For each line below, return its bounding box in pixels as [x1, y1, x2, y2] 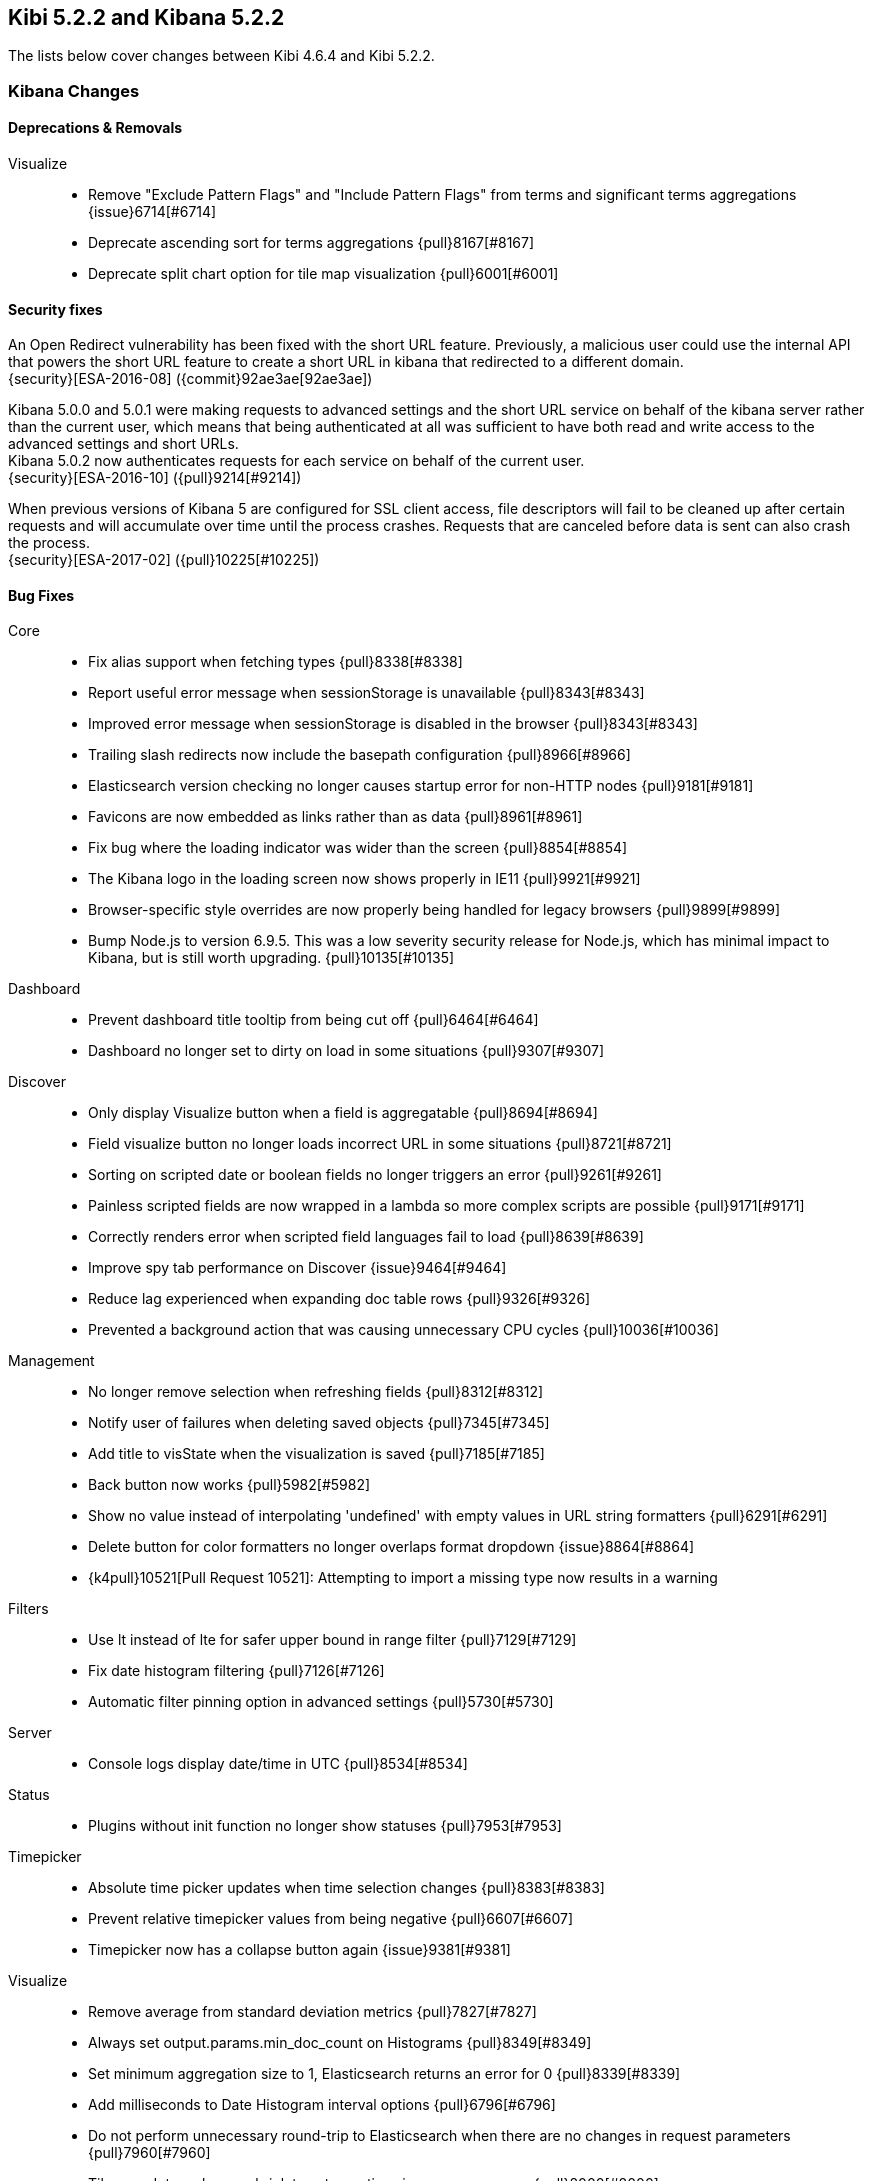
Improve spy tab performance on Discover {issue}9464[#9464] [88, 1259, 507, 1277]
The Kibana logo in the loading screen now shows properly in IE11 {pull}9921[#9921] [88, 870, 641, 888]
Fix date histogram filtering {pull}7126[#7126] [88, 1662, 385, 1680]
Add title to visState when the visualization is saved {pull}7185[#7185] [88, 1445, 545, 1463]
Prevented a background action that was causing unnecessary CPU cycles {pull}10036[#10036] [88, 1321, 719, 1339]
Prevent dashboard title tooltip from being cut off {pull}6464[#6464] [88, 1011, 539, 1029]
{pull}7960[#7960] [88, 2144, 211, 2162]
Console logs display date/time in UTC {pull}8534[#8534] [88, 1755, 468, 1773]
